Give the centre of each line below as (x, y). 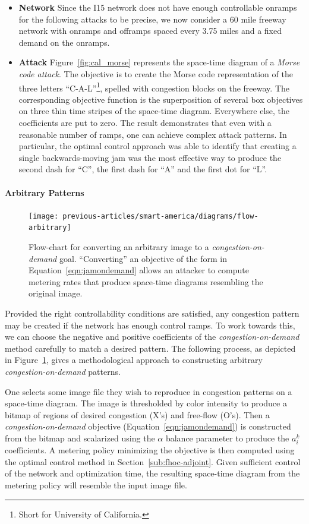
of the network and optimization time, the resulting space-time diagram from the (152, 473)
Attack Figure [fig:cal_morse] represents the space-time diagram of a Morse (159, 62)
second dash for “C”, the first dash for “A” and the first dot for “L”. (143, 169)
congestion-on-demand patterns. (63, 372)
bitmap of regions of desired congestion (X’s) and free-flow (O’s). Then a (137, 414)
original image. (56, 293)
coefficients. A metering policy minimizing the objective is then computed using (150, 450)
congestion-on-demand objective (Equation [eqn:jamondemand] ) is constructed (148, 426)
